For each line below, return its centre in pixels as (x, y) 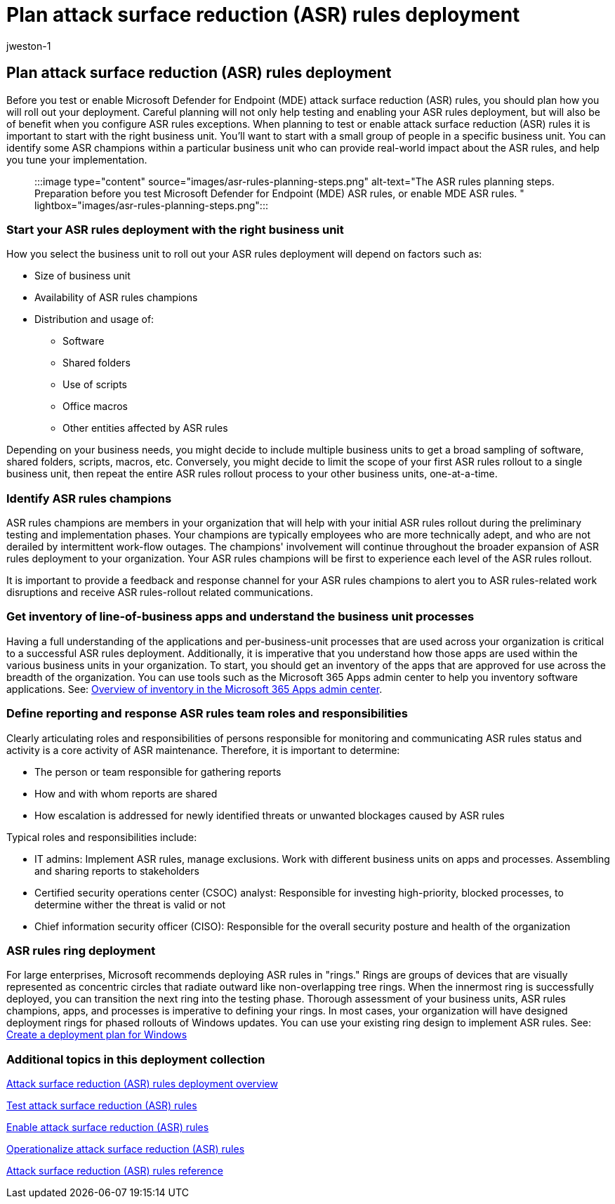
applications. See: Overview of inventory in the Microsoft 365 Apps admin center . (194, 689)
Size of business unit (82, 276)
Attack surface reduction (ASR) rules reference (115, 1171)
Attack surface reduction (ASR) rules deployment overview (142, 1084)
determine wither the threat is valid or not (130, 904)
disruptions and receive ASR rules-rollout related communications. (160, 593)
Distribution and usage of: (94, 319)
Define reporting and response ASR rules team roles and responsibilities (207, 714)
